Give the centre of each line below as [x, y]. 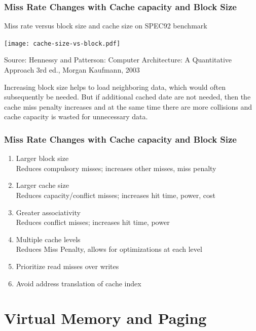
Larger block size [42, 158]
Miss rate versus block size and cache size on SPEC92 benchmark [106, 26]
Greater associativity [48, 212]
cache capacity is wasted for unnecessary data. [76, 117]
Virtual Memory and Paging [105, 318]
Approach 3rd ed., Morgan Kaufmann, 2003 [72, 70]
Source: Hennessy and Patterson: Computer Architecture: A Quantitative [118, 60]
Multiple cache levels [48, 239]
